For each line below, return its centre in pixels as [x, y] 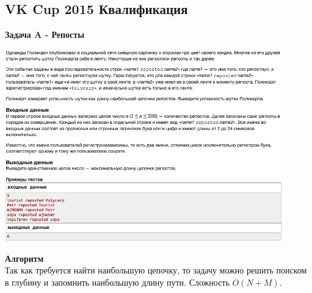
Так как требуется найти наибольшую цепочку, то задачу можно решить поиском [156, 270]
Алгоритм [24, 258]
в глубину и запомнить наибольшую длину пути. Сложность [117, 282]
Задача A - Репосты [45, 34]
